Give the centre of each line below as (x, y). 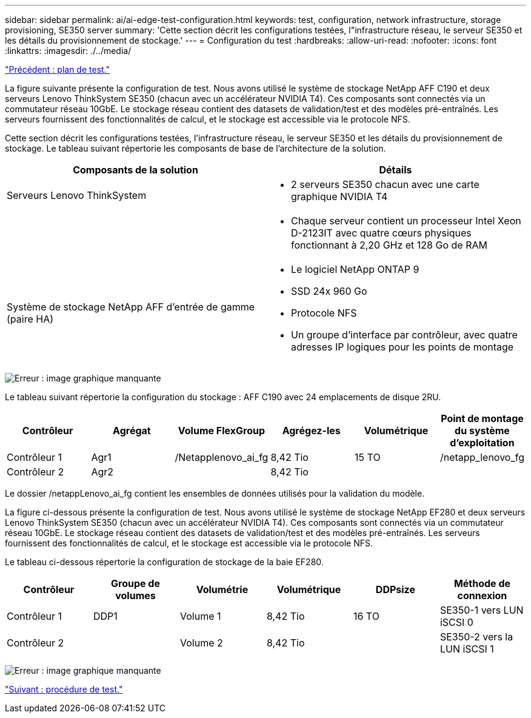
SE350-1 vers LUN (482, 610)
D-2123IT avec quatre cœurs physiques (381, 233)
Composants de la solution (135, 170)
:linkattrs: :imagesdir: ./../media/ (68, 51)
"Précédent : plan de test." (58, 69)
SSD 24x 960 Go (329, 291)
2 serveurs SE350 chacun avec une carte (385, 184)
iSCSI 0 (456, 622)
